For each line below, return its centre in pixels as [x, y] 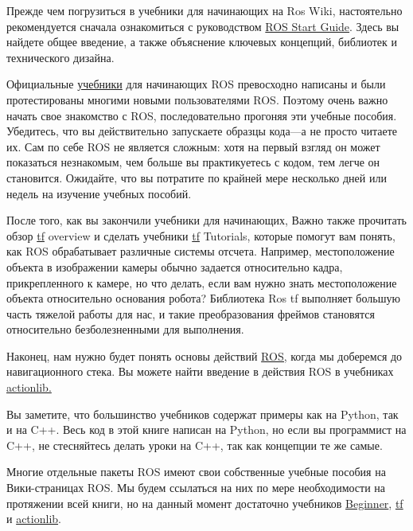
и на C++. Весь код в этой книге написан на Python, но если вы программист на [206, 429]
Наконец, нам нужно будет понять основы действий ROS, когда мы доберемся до [205, 355]
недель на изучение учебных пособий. [99, 193]
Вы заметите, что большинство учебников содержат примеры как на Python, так [203, 414]
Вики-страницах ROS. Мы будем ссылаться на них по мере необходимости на [196, 488]
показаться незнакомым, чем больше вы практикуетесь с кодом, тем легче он [193, 162]
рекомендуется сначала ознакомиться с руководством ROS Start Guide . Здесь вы [203, 26]
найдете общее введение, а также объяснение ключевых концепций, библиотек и [202, 42]
